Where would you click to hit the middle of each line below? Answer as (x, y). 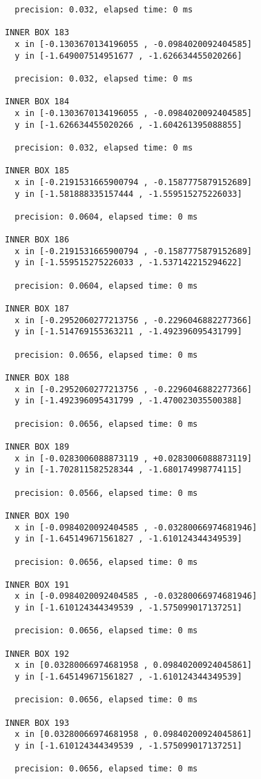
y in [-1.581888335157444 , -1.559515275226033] (128, 194)
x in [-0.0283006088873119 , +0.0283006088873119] (133, 458)
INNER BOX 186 (37, 240)
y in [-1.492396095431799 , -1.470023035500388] (128, 401)
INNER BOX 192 (37, 654)
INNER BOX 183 (37, 33)
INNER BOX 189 (37, 446)
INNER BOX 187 (37, 309)
